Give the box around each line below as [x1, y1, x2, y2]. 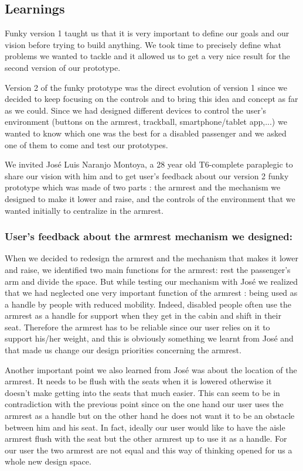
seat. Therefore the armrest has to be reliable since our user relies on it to [5, 320, 270, 333]
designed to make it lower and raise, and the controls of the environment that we [5, 192, 295, 204]
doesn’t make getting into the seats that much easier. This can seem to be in [5, 386, 280, 398]
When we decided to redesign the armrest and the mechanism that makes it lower [5, 252, 298, 264]
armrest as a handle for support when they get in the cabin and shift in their [5, 309, 281, 322]
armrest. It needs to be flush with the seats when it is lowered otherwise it [5, 375, 272, 387]
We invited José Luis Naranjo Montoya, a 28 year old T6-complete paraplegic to [5, 158, 293, 170]
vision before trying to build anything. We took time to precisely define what [5, 38, 282, 50]
